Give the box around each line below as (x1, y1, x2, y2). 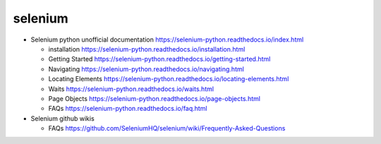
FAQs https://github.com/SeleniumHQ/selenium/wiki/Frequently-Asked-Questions (48, 124, 286, 133)
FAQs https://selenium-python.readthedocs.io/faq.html (48, 104, 207, 113)
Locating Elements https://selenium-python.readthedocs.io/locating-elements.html (48, 75, 289, 83)
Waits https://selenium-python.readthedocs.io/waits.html (48, 85, 214, 93)
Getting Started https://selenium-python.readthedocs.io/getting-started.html (48, 55, 271, 64)
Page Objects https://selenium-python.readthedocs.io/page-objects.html (48, 94, 261, 102)
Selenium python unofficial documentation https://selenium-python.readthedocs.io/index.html (30, 35, 304, 44)
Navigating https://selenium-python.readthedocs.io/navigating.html (48, 64, 245, 73)
